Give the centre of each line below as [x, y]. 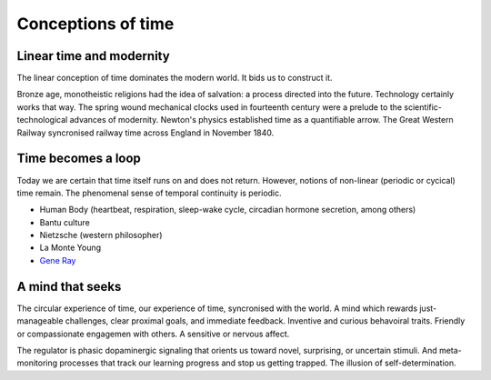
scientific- [423, 107]
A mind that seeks [69, 286]
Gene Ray [58, 260]
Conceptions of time [95, 24]
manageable [40, 321]
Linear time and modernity [93, 56]
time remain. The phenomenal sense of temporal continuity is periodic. [149, 193]
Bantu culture [65, 222]
